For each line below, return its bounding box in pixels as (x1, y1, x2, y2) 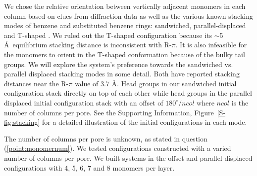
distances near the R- (4, 78, 69, 88)
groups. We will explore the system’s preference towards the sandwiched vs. (4, 59, 233, 69)
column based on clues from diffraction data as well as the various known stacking (4, 10, 253, 21)
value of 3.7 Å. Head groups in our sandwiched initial (74, 78, 237, 88)
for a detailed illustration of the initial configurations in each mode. (42, 117, 247, 127)
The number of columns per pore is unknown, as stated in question (4, 133, 207, 143)
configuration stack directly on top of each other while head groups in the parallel (4, 88, 252, 98)
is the (231, 97, 249, 107)
